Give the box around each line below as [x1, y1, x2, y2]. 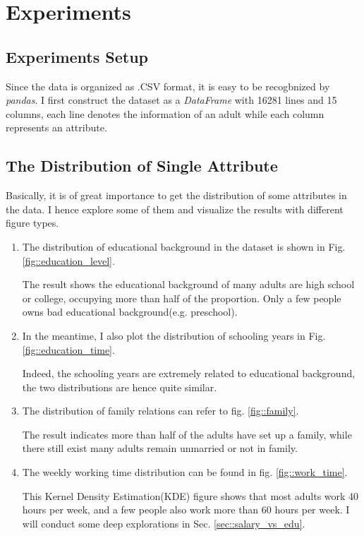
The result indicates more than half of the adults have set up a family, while [22, 427, 352, 441]
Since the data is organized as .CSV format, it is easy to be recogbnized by [6, 78, 330, 93]
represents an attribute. [6, 120, 107, 135]
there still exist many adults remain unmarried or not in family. [22, 441, 298, 455]
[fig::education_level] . [22, 253, 115, 268]
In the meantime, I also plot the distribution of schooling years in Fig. [22, 328, 326, 343]
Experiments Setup [6, 45, 149, 67]
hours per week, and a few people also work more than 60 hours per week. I [22, 502, 350, 517]
